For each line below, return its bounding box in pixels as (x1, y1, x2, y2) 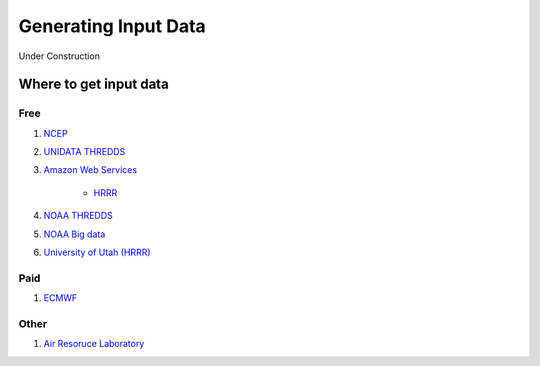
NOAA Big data (43, 228, 106, 240)
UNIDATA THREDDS (43, 146, 126, 158)
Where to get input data (18, 76, 169, 93)
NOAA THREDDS (43, 210, 114, 222)
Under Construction (18, 50, 100, 62)
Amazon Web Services (43, 164, 138, 176)
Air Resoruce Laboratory (43, 338, 145, 350)
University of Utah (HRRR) (43, 246, 151, 259)
